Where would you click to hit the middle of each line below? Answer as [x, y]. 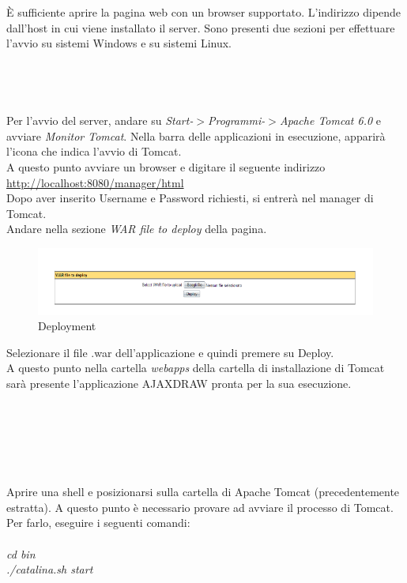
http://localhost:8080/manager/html [95, 182]
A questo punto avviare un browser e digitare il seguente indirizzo [166, 166]
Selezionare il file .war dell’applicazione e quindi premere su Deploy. [170, 352]
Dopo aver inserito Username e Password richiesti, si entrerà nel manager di [190, 198]
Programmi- [237, 120]
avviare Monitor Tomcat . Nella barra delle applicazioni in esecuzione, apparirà [196, 135]
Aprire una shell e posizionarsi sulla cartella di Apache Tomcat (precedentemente [203, 492]
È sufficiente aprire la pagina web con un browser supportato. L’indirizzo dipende [204, 12]
